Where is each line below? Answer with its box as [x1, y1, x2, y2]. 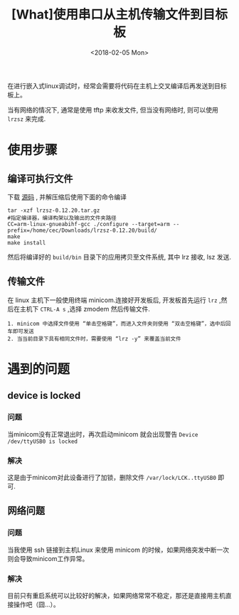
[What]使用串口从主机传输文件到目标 [11, 6, 228, 23]
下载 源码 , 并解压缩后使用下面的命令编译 [7, 193, 127, 201]
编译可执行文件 [7, 172, 73, 185]
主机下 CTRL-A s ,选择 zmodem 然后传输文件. [19, 304, 151, 313]
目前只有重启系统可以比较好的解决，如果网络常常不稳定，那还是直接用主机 [7, 591, 225, 599]
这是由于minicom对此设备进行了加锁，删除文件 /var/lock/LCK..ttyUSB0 [7, 473, 217, 481]
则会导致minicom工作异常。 [7, 554, 89, 562]
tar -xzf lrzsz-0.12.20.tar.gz [7, 207, 100, 214]
